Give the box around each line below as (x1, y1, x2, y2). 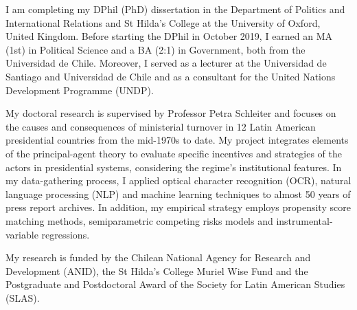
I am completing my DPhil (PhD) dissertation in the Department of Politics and (5, 2, 345, 16)
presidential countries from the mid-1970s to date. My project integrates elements (5, 133, 349, 147)
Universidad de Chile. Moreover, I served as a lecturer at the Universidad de (5, 56, 327, 70)
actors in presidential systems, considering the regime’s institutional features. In (5, 159, 342, 174)
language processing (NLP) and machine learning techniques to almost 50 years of (5, 186, 351, 201)
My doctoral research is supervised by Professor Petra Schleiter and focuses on (5, 106, 336, 120)
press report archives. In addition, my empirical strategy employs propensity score (5, 200, 351, 214)
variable (5, 227, 38, 241)
